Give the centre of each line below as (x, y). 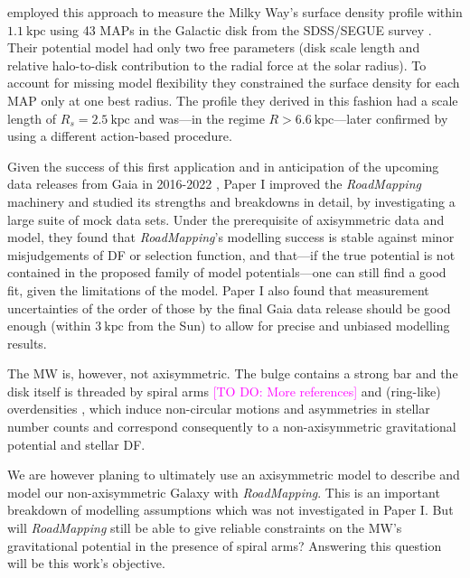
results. (27, 343)
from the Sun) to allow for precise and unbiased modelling (289, 326)
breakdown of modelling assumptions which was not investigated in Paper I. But (230, 510)
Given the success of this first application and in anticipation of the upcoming (223, 166)
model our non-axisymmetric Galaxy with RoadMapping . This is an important (224, 492)
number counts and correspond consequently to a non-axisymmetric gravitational (232, 427)
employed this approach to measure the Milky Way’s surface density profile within (235, 12)
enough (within (49, 326)
